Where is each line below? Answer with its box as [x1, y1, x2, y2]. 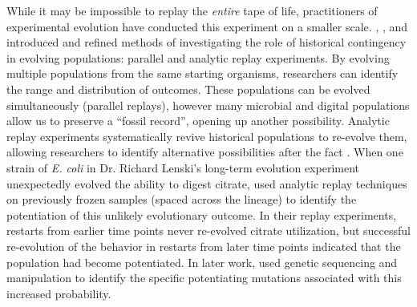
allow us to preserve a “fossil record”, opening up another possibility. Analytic [6, 112, 390, 129]
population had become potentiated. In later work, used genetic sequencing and [6, 253, 398, 270]
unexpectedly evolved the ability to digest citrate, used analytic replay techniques [6, 175, 407, 192]
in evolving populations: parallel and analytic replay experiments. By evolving [6, 49, 390, 66]
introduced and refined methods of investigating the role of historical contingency [6, 34, 407, 50]
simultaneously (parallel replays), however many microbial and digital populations [6, 96, 410, 113]
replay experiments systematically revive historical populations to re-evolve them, [6, 127, 407, 144]
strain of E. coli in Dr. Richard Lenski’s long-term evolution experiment [6, 159, 359, 176]
